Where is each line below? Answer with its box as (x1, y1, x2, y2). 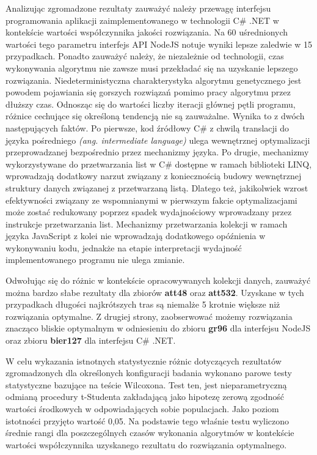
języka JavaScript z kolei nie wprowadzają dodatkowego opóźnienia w (5, 229, 266, 242)
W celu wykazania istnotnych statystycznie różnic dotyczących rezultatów (5, 354, 282, 367)
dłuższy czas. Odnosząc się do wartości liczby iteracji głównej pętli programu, (5, 97, 296, 110)
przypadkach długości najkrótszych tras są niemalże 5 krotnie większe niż (5, 298, 280, 311)
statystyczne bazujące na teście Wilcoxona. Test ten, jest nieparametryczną (5, 378, 287, 391)
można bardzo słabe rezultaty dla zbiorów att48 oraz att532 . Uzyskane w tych (5, 286, 304, 298)
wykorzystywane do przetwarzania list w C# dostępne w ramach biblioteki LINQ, (5, 157, 312, 170)
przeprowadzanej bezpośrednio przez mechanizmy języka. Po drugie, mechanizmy (5, 146, 309, 158)
